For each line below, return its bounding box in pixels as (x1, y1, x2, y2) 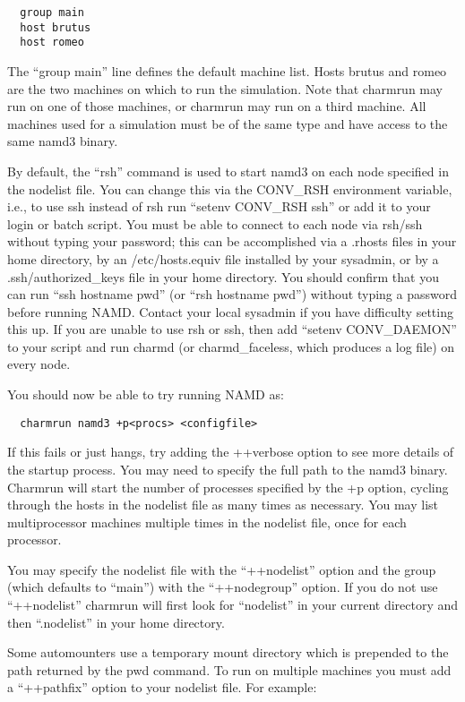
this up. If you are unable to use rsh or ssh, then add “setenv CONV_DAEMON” (7, 320, 457, 338)
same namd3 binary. (7, 132, 118, 150)
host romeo (20, 36, 84, 49)
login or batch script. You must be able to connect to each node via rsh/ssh (7, 214, 423, 233)
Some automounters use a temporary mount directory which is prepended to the (7, 643, 449, 662)
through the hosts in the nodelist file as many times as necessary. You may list (7, 495, 439, 514)
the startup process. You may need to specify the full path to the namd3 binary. (7, 459, 448, 478)
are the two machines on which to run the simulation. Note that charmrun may (7, 79, 443, 98)
